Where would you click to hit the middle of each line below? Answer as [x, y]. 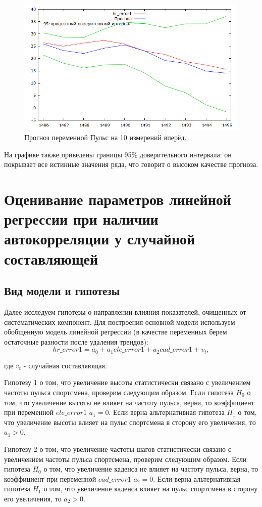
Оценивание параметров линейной [118, 199]
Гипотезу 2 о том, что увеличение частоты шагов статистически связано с [118, 449]
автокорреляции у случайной [100, 239]
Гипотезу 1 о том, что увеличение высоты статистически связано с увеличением [127, 382]
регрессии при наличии [81, 219]
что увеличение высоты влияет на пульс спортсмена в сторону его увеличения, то [130, 422]
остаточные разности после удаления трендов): [76, 341]
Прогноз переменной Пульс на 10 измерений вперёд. [106, 137]
